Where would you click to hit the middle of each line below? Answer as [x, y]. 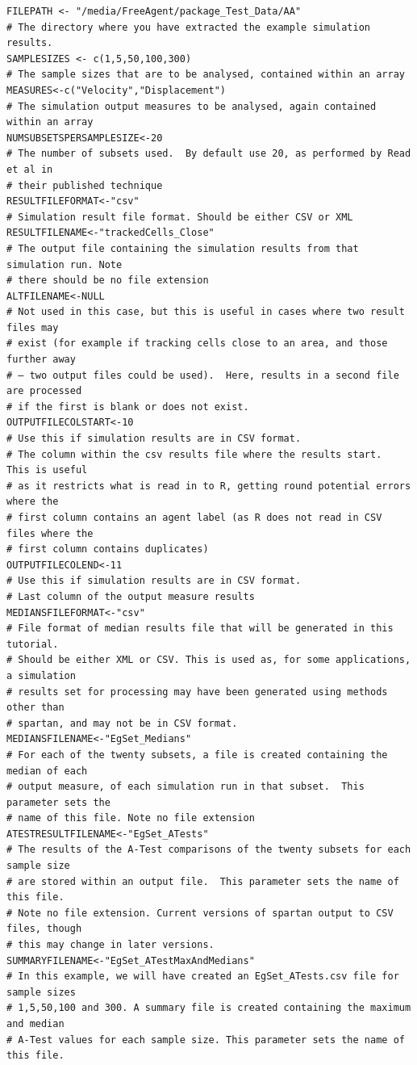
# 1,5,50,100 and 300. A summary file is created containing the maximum [209, 1008]
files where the [50, 533]
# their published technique [85, 185]
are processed [44, 391]
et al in [30, 169]
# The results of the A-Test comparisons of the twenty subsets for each [209, 850]
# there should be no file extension [108, 281]
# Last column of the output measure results [131, 596]
